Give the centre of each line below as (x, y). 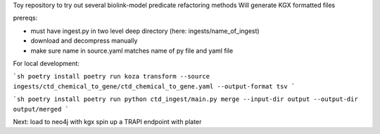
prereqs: (25, 18)
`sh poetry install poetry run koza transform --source (112, 76)
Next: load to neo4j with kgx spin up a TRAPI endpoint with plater (107, 121)
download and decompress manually (84, 41)
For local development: (46, 63)
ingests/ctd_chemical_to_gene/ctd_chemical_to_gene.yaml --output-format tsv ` (154, 86)
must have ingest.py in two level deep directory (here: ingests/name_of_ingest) (145, 31)
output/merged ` (41, 109)
